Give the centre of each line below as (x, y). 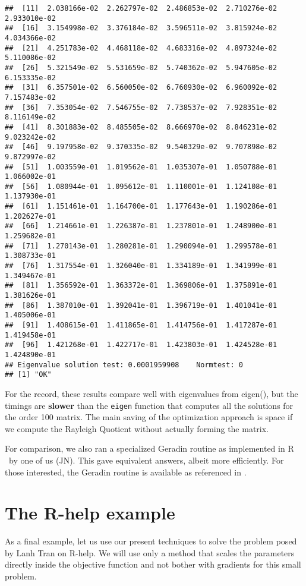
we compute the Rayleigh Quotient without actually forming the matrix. (137, 428)
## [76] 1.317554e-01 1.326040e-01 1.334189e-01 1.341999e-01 (141, 266)
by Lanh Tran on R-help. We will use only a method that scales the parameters (150, 552)
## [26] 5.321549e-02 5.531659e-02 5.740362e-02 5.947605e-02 (141, 67)
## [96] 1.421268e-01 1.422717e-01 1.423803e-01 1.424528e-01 (141, 345)
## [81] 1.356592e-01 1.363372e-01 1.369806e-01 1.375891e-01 (141, 286)
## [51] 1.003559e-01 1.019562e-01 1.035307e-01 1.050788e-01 (141, 167)
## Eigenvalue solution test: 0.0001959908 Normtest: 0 (124, 365)
